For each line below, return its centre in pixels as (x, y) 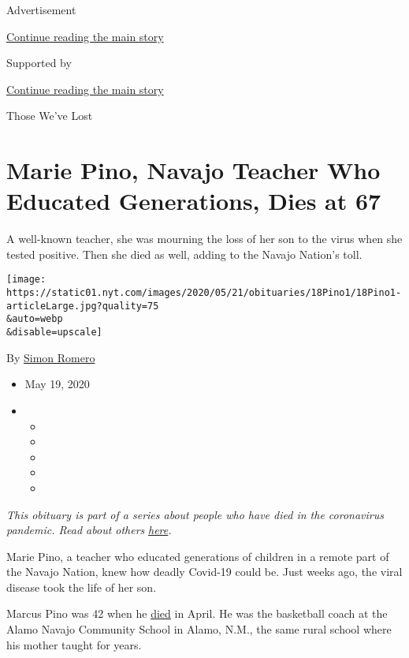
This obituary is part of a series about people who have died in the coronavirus (195, 514)
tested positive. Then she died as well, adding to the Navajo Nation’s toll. (184, 254)
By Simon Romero (51, 357)
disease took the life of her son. (82, 587)
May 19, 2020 (57, 384)
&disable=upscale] (54, 333)
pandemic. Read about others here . (89, 530)
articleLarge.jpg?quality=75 (83, 306)
